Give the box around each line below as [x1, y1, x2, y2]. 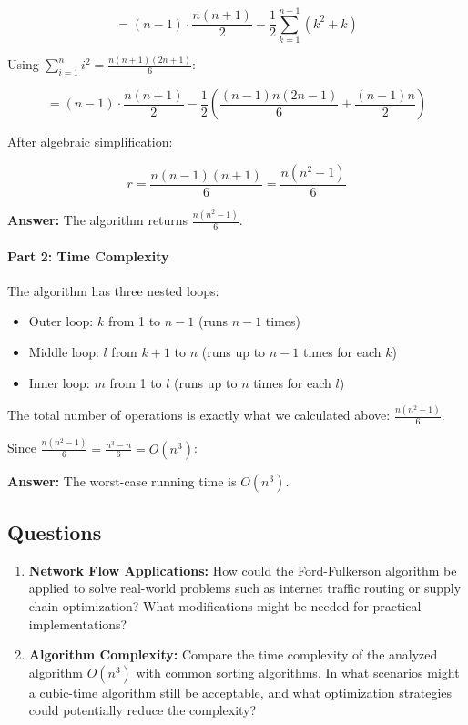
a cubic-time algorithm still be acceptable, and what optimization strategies [28, 682, 453, 701]
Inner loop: [28, 373, 90, 392]
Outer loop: [28, 311, 94, 331]
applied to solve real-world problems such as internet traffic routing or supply [28, 578, 462, 597]
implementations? [28, 614, 127, 633]
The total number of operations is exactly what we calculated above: [7, 405, 391, 424]
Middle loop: [28, 342, 99, 361]
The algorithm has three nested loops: [7, 281, 219, 300]
